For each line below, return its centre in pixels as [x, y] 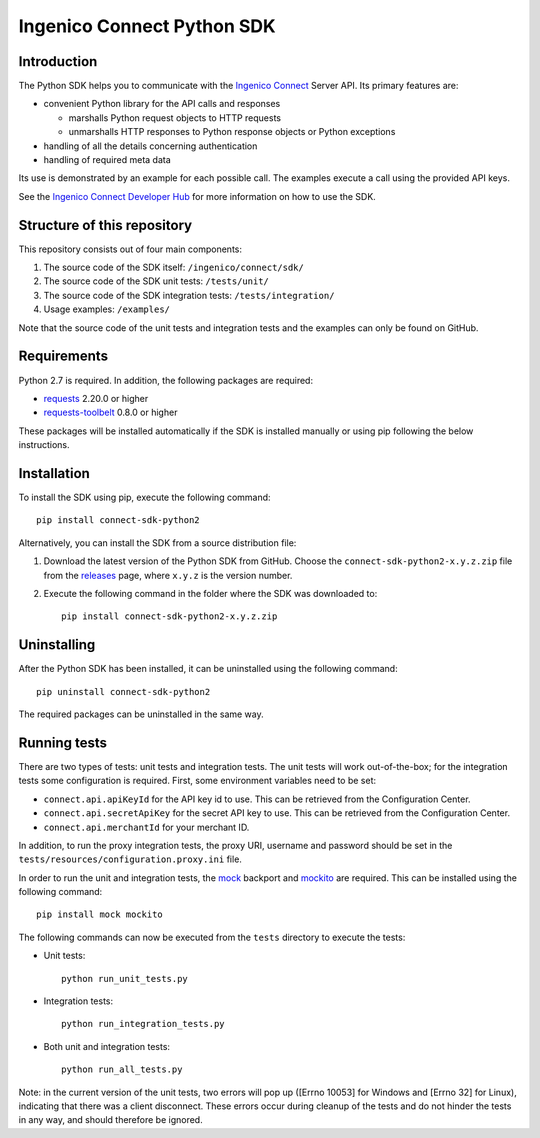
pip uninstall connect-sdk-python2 [123, 691]
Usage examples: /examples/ [106, 309]
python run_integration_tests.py [143, 1024]
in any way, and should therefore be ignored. [111, 1120]
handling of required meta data [107, 160]
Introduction [58, 61]
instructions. [44, 445]
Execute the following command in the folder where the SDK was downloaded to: [210, 593]
